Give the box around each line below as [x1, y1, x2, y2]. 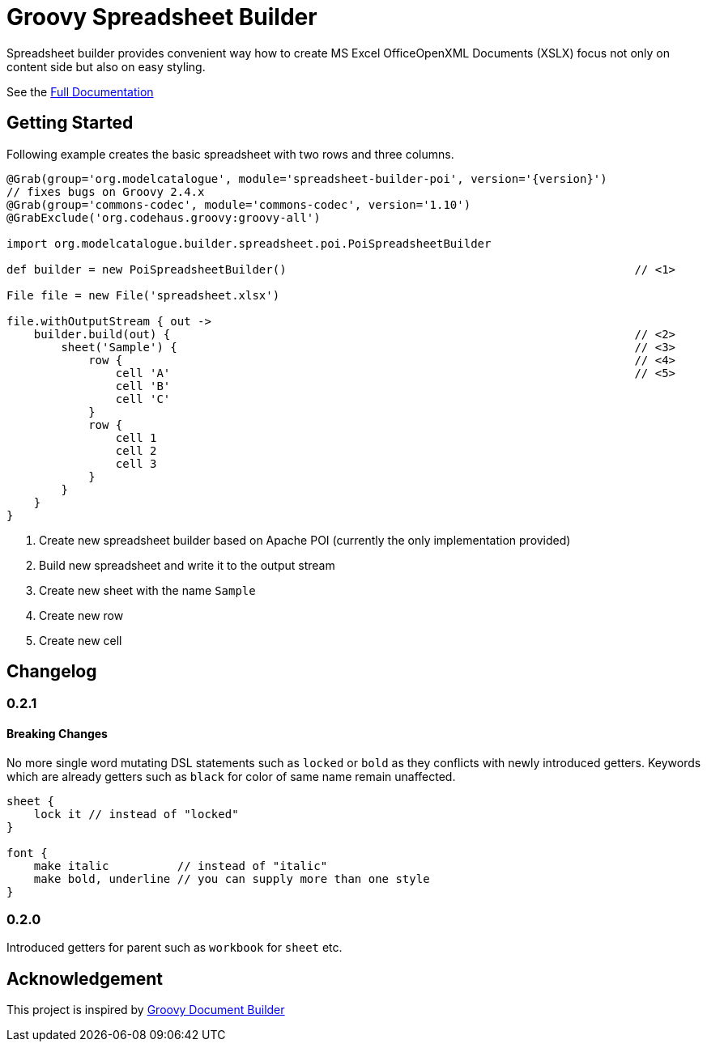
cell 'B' [115, 379, 171, 392]
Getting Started [6, 112, 134, 134]
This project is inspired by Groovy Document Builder [6, 1003, 285, 1017]
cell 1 [115, 431, 157, 444]
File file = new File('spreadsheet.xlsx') [6, 288, 280, 302]
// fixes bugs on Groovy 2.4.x [6, 185, 205, 198]
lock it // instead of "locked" [33, 807, 239, 821]
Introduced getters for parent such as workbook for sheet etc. [6, 940, 343, 955]
